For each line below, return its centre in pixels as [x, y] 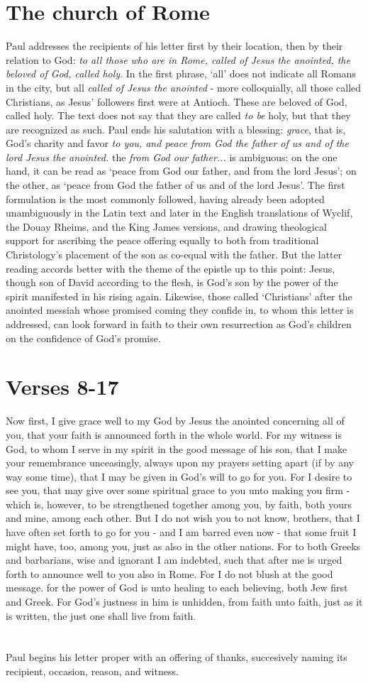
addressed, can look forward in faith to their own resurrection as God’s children [179, 324]
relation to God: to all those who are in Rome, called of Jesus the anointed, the [178, 59]
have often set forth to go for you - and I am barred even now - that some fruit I [181, 532]
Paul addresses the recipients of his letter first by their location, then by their [174, 46]
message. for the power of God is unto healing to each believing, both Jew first [177, 588]
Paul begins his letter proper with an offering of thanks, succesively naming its [177, 657]
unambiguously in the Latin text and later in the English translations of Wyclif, [179, 213]
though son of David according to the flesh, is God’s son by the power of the [172, 282]
